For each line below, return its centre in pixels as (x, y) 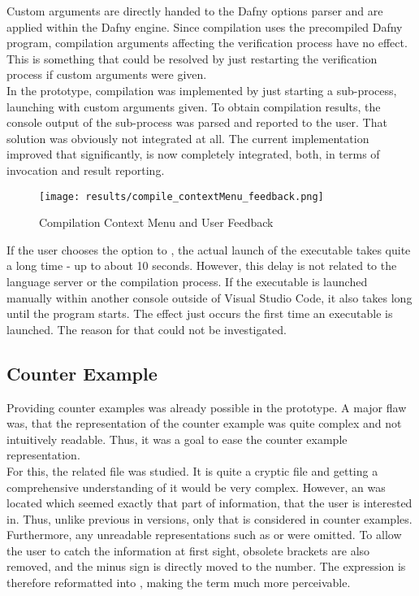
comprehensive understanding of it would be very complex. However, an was (196, 487)
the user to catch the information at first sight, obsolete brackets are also (188, 550)
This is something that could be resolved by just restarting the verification (192, 58)
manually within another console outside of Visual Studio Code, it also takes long (209, 297)
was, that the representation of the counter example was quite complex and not (204, 423)
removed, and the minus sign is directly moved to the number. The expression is (206, 566)
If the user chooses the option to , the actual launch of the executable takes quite (209, 249)
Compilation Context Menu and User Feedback (156, 222)
